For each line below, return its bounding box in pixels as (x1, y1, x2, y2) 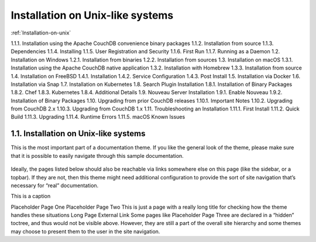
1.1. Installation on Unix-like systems (11, 129, 146, 139)
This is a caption (11, 193, 51, 200)
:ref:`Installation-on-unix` (11, 29, 71, 36)
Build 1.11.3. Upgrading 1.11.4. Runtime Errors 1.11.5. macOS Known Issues (11, 113, 186, 120)
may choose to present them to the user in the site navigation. (11, 228, 160, 235)
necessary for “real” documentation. (11, 182, 99, 189)
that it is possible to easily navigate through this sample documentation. (11, 152, 184, 159)
